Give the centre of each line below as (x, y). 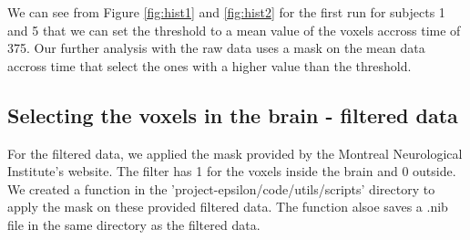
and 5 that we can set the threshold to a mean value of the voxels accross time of (234, 30)
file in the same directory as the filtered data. (134, 224)
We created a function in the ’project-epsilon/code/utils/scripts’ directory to (221, 188)
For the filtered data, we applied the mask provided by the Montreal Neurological (235, 153)
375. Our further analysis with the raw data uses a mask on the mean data (216, 48)
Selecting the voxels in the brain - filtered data (233, 115)
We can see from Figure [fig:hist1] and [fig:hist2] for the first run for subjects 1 (226, 12)
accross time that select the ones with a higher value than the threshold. (209, 65)
